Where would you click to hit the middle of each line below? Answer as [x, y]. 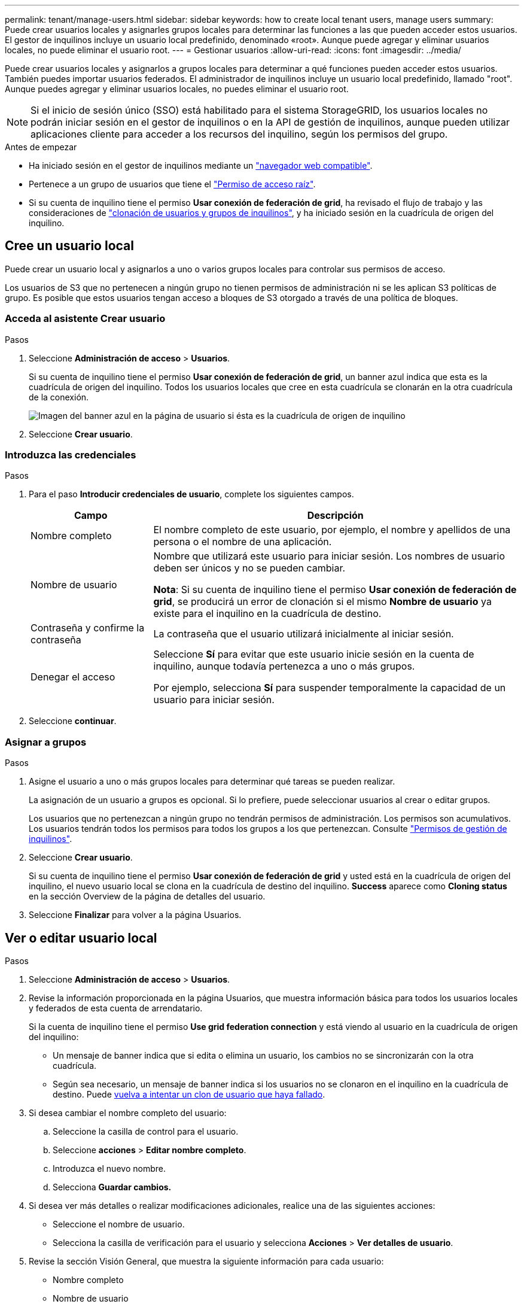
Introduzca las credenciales [71, 455]
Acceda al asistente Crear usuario [85, 319]
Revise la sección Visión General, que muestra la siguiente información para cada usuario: [206, 1261]
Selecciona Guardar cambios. [112, 1187]
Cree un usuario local [69, 246]
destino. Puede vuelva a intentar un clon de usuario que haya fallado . [189, 1094]
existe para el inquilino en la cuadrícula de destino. [267, 614]
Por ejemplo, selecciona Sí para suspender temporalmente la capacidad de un [330, 688]
